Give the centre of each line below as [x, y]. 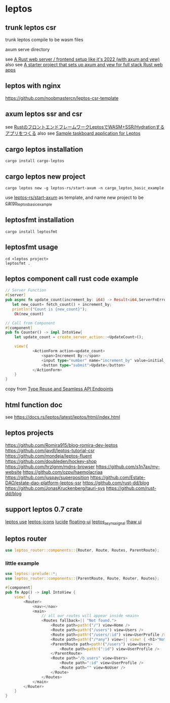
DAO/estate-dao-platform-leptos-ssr [44, 483]
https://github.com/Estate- [118, 477]
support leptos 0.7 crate [44, 509]
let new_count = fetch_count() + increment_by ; [62, 305]
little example [22, 563]
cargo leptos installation [44, 150]
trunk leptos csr [31, 28]
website [13, 472]
